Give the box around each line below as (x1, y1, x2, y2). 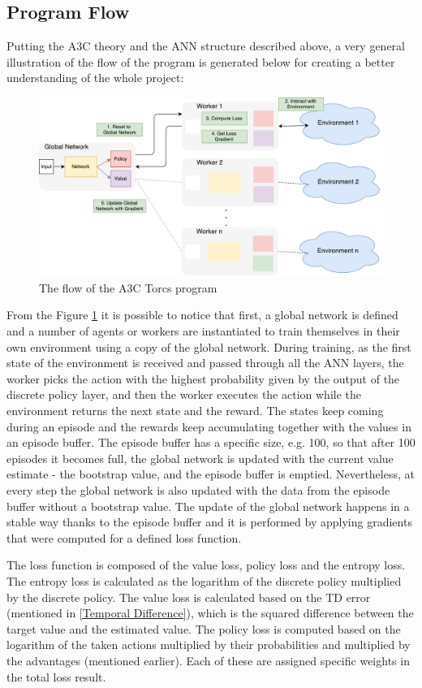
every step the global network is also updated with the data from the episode (6, 481, 390, 498)
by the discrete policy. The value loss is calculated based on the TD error (6, 588, 371, 605)
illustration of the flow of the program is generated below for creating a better (6, 53, 395, 70)
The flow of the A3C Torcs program (39, 279, 217, 296)
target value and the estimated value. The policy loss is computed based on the (6, 620, 401, 637)
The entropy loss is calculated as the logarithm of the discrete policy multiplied (6, 572, 402, 589)
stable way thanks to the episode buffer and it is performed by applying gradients (6, 513, 412, 530)
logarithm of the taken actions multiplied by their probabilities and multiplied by (6, 636, 411, 653)
